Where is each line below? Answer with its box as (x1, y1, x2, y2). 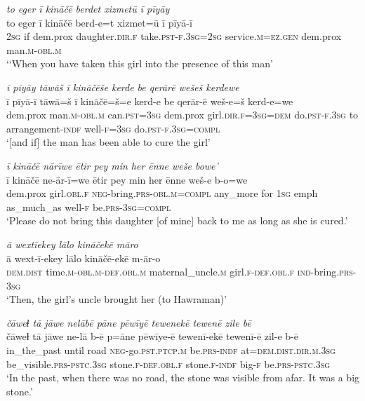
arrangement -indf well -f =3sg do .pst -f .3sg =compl (6, 121, 220, 135)
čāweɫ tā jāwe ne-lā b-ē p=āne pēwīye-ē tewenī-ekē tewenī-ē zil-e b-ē (6, 329, 298, 344)
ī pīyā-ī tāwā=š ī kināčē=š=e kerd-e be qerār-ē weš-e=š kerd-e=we (6, 93, 293, 108)
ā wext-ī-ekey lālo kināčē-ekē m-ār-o (6, 250, 161, 265)
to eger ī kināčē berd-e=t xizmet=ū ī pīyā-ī (6, 15, 192, 29)
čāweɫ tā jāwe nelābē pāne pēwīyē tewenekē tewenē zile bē (6, 315, 251, 329)
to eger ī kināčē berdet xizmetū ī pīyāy (6, 1, 170, 15)
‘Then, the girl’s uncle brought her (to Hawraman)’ (6, 292, 227, 306)
